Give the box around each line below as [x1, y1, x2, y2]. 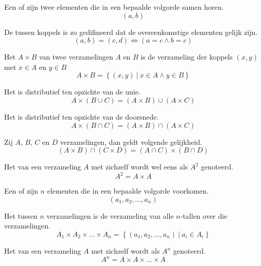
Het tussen [4, 210, 38, 221]
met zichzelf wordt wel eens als [91, 161, 188, 172]
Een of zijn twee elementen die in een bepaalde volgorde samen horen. [4, 2, 224, 12]
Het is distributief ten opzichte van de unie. [4, 86, 140, 97]
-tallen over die [180, 210, 228, 221]
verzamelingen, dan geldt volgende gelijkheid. [60, 136, 203, 147]
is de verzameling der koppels [140, 51, 233, 62]
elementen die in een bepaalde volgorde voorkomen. [47, 185, 209, 196]
